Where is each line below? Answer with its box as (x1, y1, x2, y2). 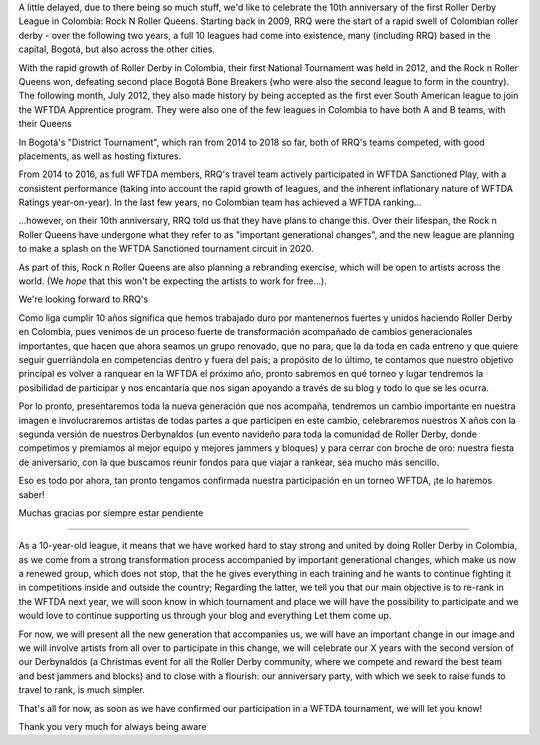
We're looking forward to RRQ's (18, 293, 149, 305)
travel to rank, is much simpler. (18, 684, 145, 696)
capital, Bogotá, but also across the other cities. (18, 43, 215, 55)
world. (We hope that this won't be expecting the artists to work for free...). (18, 275, 327, 287)
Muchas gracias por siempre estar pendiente (18, 506, 204, 519)
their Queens (18, 118, 72, 130)
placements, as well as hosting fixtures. (18, 150, 182, 162)
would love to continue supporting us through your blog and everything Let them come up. (18, 610, 392, 622)
